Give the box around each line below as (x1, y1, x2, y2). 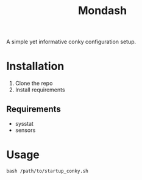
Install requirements (15, 86, 65, 93)
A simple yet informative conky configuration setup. (6, 38, 137, 46)
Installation (6, 59, 65, 73)
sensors (15, 126, 36, 134)
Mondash (78, 4, 127, 18)
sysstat (15, 120, 34, 127)
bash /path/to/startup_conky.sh (6, 168, 88, 174)
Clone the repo (15, 80, 53, 87)
